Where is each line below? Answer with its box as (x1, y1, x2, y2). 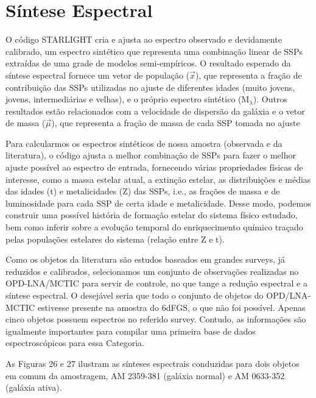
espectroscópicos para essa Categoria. (5, 336, 144, 349)
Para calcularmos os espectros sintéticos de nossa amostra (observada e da (5, 137, 283, 149)
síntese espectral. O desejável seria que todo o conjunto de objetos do (5, 289, 264, 301)
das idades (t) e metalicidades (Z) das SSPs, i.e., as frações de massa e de (5, 185, 280, 197)
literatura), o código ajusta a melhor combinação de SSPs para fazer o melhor (5, 149, 296, 162)
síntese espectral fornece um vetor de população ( (5, 68, 190, 81)
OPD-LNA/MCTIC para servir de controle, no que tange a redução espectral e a (5, 277, 307, 290)
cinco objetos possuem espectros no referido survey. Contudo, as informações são (5, 313, 306, 325)
